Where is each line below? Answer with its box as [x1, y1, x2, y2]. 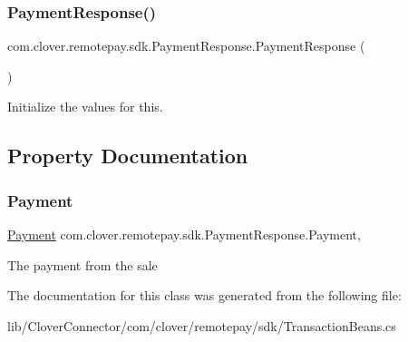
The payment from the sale [7, 255, 158, 274]
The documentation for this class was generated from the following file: [7, 286, 402, 305]
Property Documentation [7, 142, 248, 170]
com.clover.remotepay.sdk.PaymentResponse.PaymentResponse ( [7, 36, 365, 55]
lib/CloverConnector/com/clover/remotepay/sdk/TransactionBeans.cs [7, 316, 396, 335]
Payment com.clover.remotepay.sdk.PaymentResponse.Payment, [7, 225, 361, 243]
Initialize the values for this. [7, 97, 163, 116]
